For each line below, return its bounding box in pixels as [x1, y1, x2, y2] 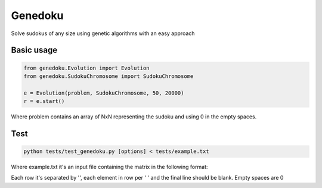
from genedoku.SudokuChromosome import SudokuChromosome [23, 73, 194, 80]
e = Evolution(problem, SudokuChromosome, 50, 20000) [23, 89, 184, 96]
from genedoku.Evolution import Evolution [23, 64, 150, 71]
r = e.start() [23, 98, 65, 105]
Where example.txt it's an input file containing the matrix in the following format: [11, 164, 208, 171]
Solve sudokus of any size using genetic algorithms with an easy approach [11, 30, 195, 37]
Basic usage [11, 45, 58, 55]
